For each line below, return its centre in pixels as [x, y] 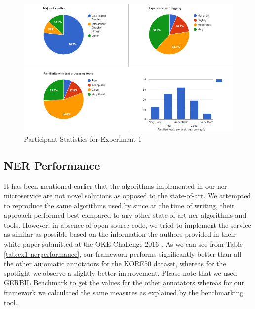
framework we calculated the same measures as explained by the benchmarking [124, 292]
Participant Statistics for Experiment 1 [83, 138]
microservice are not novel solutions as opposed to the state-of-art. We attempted [127, 195]
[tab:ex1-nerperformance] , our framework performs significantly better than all [123, 253]
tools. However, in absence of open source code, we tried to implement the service [127, 224]
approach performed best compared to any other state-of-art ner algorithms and [125, 215]
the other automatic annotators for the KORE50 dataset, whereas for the [115, 263]
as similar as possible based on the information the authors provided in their [120, 234]
